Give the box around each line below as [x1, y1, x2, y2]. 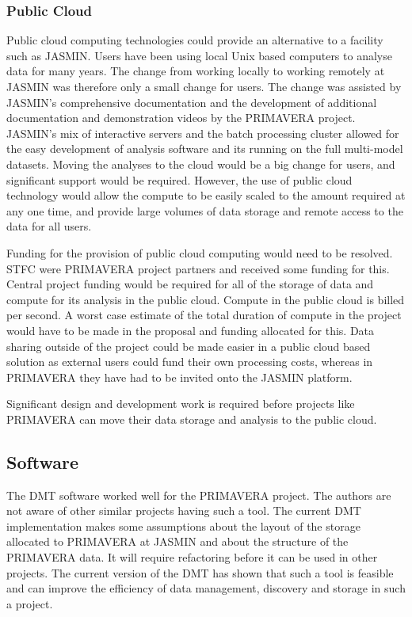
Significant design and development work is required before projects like [6, 395, 355, 412]
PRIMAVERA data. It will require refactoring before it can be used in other [6, 549, 378, 566]
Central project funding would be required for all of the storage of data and [6, 276, 374, 292]
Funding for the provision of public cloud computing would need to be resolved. [6, 244, 393, 261]
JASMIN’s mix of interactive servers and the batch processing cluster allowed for [6, 124, 399, 141]
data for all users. [6, 218, 92, 234]
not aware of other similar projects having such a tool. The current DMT [6, 502, 361, 519]
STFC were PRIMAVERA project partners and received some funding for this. [6, 260, 390, 276]
